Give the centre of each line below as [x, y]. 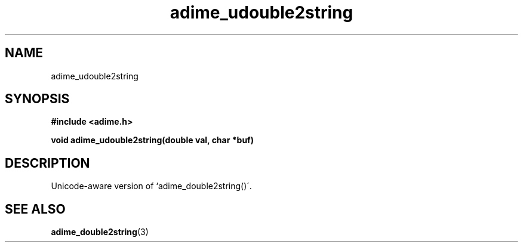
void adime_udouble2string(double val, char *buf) [152, 140]
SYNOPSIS [37, 99]
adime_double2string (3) [100, 232]
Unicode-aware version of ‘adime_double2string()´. [151, 186]
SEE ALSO [35, 209]
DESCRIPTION [47, 163]
